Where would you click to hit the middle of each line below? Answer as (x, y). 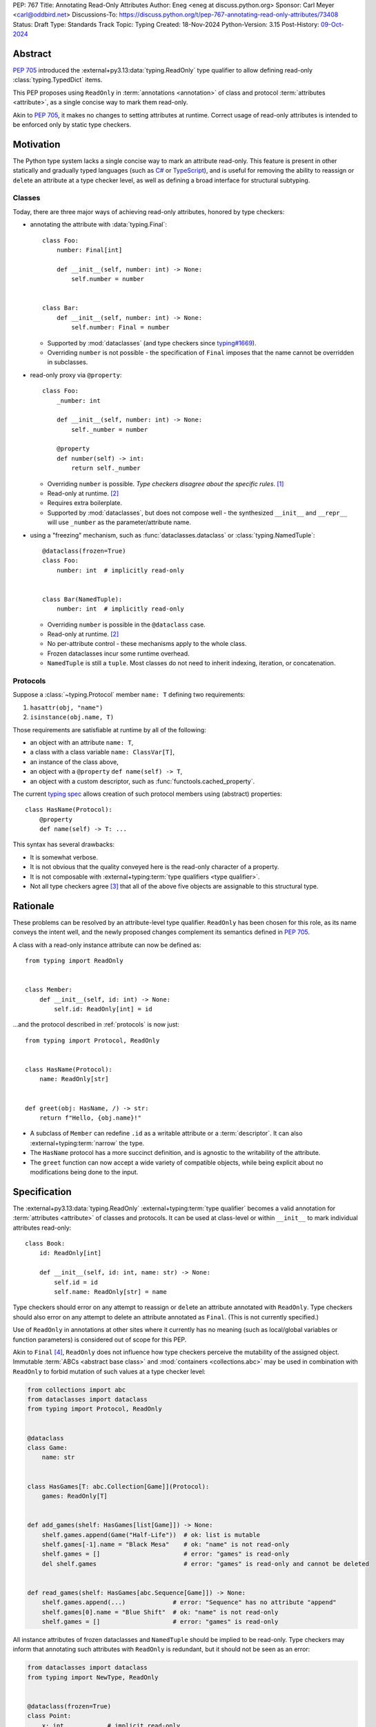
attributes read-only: (42, 1228)
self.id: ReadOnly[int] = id (103, 1009)
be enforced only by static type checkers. (72, 125)
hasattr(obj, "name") (67, 707)
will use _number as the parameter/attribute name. (119, 522)
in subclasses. (68, 362)
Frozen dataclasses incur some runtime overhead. (118, 653)
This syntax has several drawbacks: (64, 845)
